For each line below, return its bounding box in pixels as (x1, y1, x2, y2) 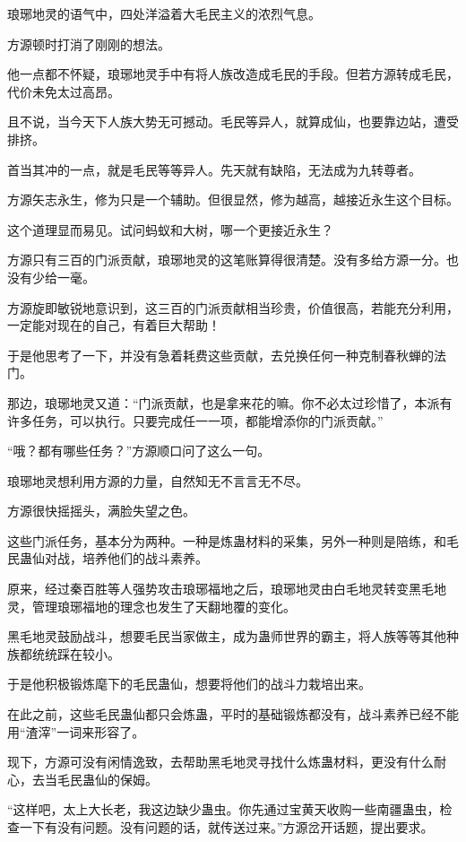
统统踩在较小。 (31, 644, 120, 663)
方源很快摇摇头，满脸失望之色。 (7, 501, 195, 520)
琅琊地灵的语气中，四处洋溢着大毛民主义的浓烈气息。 (7, 4, 321, 22)
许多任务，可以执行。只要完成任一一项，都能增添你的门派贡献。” (7, 411, 384, 430)
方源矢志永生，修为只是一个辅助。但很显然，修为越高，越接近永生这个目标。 (7, 190, 459, 209)
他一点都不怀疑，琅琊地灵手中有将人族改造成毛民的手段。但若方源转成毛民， (7, 65, 459, 83)
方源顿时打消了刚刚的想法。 (7, 34, 170, 53)
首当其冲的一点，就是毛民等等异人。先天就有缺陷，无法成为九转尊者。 (7, 160, 421, 178)
